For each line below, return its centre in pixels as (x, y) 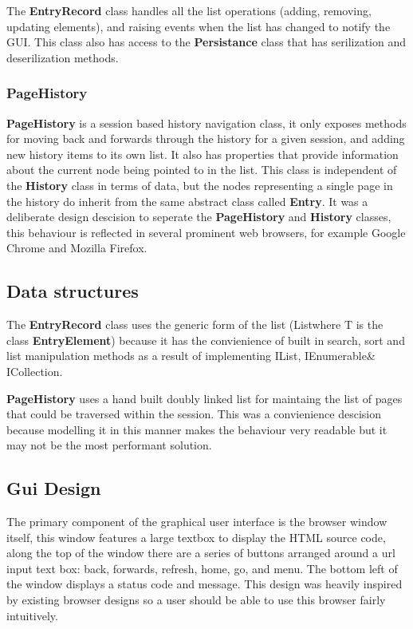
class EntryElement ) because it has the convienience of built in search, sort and (206, 340)
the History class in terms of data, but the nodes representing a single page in (200, 185)
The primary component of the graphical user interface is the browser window (197, 522)
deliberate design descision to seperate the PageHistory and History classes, (199, 217)
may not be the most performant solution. (109, 445)
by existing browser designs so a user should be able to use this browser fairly (196, 600)
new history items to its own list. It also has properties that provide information (203, 154)
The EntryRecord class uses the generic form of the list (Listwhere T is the (195, 324)
